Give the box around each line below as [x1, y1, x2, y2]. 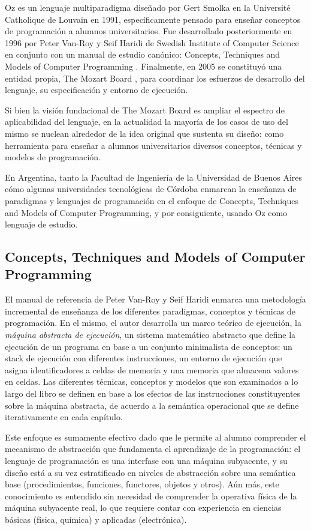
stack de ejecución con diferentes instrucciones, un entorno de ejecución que [5, 352, 282, 364]
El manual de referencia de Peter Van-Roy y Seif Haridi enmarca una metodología [5, 293, 306, 306]
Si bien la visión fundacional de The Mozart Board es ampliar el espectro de [5, 103, 285, 116]
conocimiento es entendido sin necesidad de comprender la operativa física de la [5, 489, 297, 502]
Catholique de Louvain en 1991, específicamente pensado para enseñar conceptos [5, 13, 301, 25]
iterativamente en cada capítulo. [5, 411, 123, 423]
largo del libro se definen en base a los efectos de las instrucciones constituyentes [5, 387, 301, 400]
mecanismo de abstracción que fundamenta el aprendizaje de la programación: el [5, 442, 301, 455]
